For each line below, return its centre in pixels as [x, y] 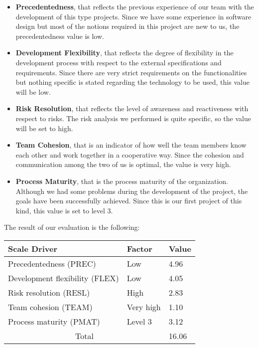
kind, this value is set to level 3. [64, 210]
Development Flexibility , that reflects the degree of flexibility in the [125, 53]
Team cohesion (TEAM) [50, 307]
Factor [139, 248]
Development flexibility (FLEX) [64, 278]
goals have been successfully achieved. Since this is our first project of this [129, 201]
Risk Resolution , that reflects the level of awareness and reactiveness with [132, 108]
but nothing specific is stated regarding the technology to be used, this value [132, 82]
